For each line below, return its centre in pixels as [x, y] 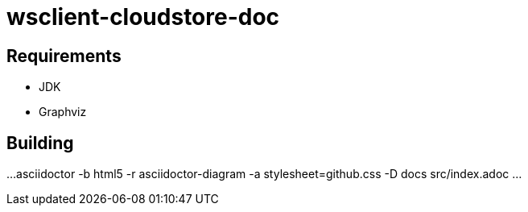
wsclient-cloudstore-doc [143, 17]
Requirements [64, 56]
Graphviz [63, 112]
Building [40, 143]
